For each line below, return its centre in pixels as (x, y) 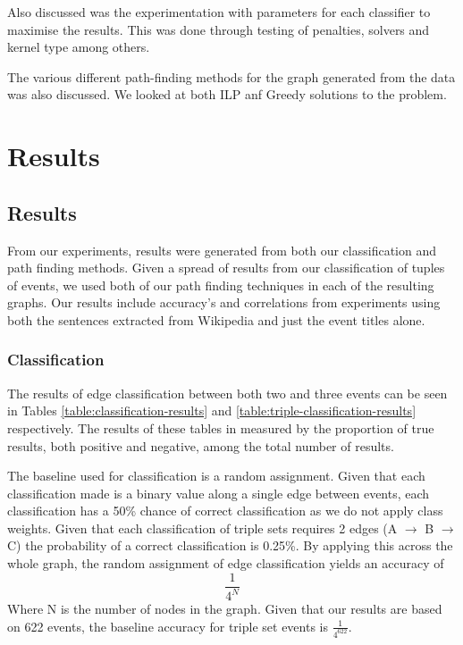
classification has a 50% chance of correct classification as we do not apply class (225, 511)
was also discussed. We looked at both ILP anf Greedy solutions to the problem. (227, 94)
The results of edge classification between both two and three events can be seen (227, 393)
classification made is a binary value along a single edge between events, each (219, 493)
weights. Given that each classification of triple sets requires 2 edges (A (202, 528)
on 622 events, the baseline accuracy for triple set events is (168, 626)
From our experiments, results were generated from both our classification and (222, 250)
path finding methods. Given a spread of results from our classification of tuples (226, 268)
